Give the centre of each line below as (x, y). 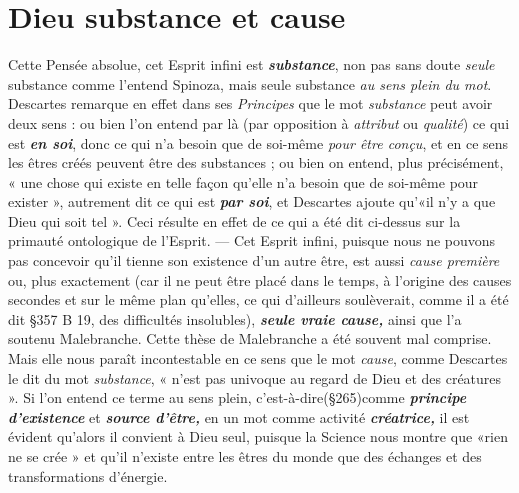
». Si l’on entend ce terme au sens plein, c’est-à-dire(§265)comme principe (237, 397)
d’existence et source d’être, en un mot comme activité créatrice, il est (239, 416)
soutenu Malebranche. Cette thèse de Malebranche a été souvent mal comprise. (250, 338)
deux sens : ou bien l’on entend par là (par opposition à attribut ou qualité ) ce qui (259, 122)
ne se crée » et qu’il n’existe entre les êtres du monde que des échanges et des (245, 456)
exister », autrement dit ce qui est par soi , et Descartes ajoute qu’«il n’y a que (252, 201)
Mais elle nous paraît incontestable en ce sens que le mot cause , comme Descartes (258, 358)
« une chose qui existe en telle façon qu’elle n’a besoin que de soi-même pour (243, 181)
